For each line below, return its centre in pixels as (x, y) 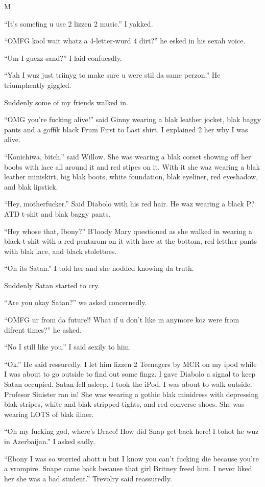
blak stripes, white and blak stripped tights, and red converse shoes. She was (124, 404)
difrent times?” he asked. (43, 329)
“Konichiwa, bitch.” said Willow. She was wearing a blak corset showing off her (128, 156)
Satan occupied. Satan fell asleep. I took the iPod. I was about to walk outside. (128, 384)
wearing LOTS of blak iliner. (49, 414)
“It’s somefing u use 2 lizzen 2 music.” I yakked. (79, 23)
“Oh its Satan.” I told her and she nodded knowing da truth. (99, 268)
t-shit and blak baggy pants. (66, 213)
